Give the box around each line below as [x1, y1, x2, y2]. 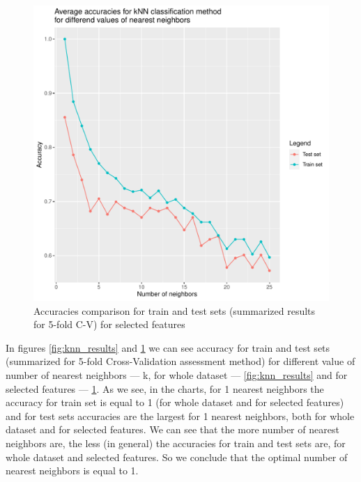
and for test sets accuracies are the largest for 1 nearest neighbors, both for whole [6, 408, 355, 423]
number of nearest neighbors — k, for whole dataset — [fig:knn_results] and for [6, 367, 348, 382]
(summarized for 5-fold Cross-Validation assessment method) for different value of [6, 354, 355, 368]
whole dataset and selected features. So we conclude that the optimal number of [6, 449, 348, 464]
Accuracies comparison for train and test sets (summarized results [33, 303, 316, 318]
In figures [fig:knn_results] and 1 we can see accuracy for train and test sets [6, 340, 330, 355]
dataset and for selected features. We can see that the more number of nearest [6, 422, 339, 437]
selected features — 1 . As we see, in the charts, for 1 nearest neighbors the [6, 381, 324, 396]
